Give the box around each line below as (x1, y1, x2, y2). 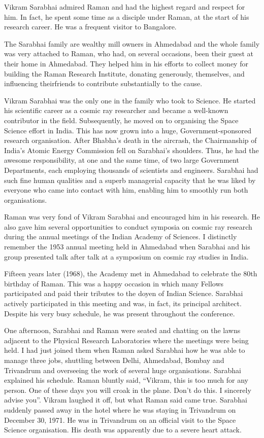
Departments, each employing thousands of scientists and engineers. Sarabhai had (4, 164, 258, 175)
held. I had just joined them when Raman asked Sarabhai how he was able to (4, 345, 245, 355)
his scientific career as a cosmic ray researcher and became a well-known (4, 105, 228, 116)
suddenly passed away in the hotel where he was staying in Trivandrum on (4, 404, 236, 415)
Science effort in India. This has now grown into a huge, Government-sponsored (4, 125, 252, 135)
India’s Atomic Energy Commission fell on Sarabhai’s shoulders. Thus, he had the (4, 144, 259, 155)
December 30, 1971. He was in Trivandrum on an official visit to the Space (4, 414, 236, 425)
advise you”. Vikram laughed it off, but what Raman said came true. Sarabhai (4, 394, 247, 405)
